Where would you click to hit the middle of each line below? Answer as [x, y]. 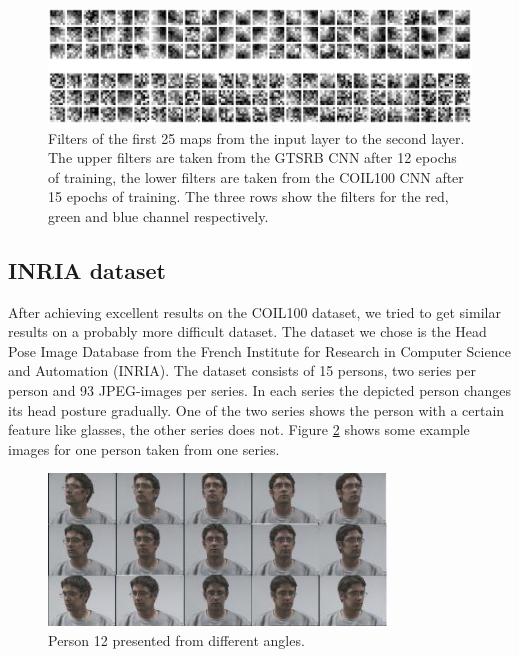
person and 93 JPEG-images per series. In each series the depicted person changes [260, 390]
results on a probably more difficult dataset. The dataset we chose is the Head [247, 331]
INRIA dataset [87, 269]
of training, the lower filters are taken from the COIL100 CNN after [256, 176]
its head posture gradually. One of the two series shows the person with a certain [256, 409]
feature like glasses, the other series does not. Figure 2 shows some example [239, 429]
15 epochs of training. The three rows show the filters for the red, [248, 196]
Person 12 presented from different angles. [176, 639]
